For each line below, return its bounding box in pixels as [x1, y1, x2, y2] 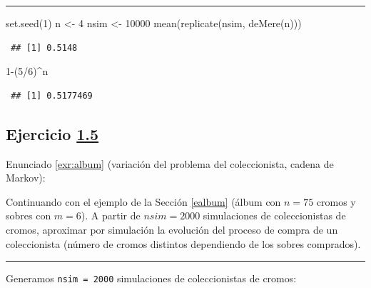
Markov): [6, 170, 46, 185]
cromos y [316, 194, 356, 209]
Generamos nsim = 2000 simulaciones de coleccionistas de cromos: [6, 271, 297, 286]
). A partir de [81, 208, 141, 223]
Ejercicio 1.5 [6, 122, 99, 144]
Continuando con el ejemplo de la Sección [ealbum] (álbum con [6, 194, 281, 209]
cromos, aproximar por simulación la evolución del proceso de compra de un [6, 222, 338, 237]
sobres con [6, 208, 51, 223]
